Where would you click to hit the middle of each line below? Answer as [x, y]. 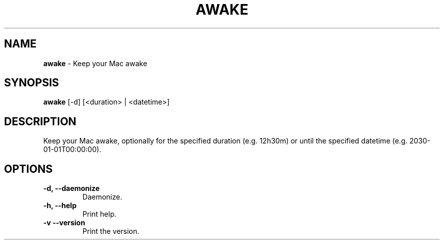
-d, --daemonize [71, 188]
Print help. [99, 214]
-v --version [64, 223]
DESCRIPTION [40, 121]
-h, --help [60, 206]
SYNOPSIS [32, 83]
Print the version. [111, 231]
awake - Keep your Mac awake [95, 63]
